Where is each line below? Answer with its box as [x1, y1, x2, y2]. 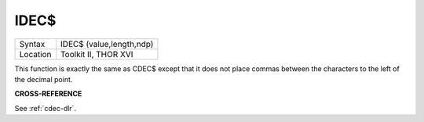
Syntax [19, 38, 46, 49]
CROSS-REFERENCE [14, 89, 82, 99]
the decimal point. [14, 74, 73, 84]
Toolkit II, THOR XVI [60, 48, 133, 59]
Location [19, 48, 52, 59]
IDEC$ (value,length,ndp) [60, 38, 154, 49]
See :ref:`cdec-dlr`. [14, 103, 77, 113]
